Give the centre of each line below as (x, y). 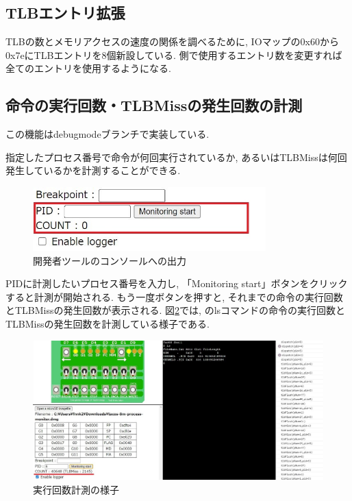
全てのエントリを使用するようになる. (88, 68)
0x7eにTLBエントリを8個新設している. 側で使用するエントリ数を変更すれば (174, 54)
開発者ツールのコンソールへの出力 (110, 260)
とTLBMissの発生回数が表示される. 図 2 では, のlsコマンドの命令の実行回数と (176, 310)
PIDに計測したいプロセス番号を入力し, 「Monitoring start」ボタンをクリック (177, 283)
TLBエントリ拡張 (65, 13)
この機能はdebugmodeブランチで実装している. (108, 134)
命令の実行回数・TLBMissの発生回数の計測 (154, 105)
